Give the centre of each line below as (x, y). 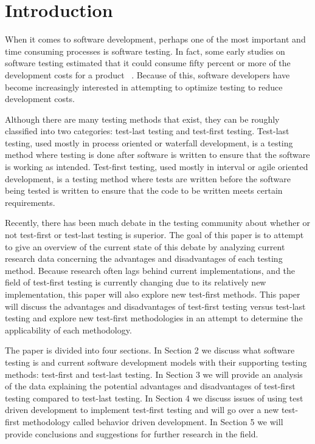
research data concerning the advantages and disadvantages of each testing (144, 258)
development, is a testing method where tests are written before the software (148, 178)
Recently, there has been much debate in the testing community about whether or (158, 223)
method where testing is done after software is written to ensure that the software (157, 155)
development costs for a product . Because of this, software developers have (147, 74)
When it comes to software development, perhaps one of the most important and (155, 39)
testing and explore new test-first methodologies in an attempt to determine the (154, 318)
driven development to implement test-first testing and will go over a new (142, 410)
